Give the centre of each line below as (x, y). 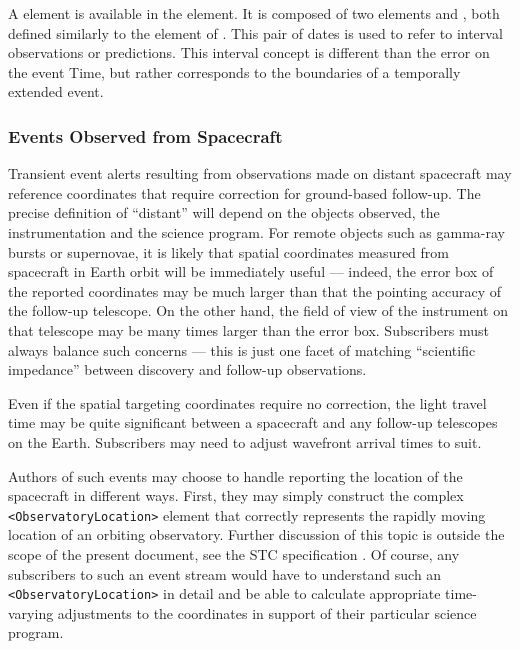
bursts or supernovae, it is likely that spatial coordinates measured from (228, 251)
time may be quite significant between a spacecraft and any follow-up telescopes (253, 422)
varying (31, 612)
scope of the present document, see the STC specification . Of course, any (234, 553)
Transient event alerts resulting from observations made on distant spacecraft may (260, 173)
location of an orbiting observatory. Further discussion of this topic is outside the (256, 534)
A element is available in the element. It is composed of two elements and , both (254, 13)
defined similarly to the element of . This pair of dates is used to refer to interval (255, 32)
